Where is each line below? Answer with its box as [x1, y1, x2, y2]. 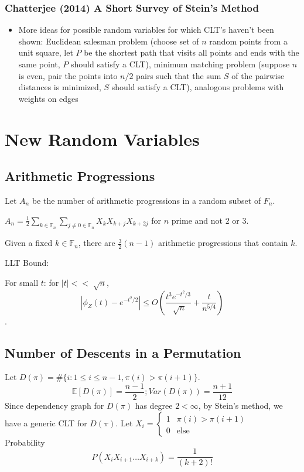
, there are [78, 237, 115, 249]
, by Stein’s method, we [198, 399, 283, 411]
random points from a [209, 35, 288, 47]
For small [5, 276, 39, 288]
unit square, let [18, 46, 73, 59]
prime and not [171, 214, 223, 226]
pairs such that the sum [136, 69, 221, 81]
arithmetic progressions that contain [158, 237, 288, 249]
